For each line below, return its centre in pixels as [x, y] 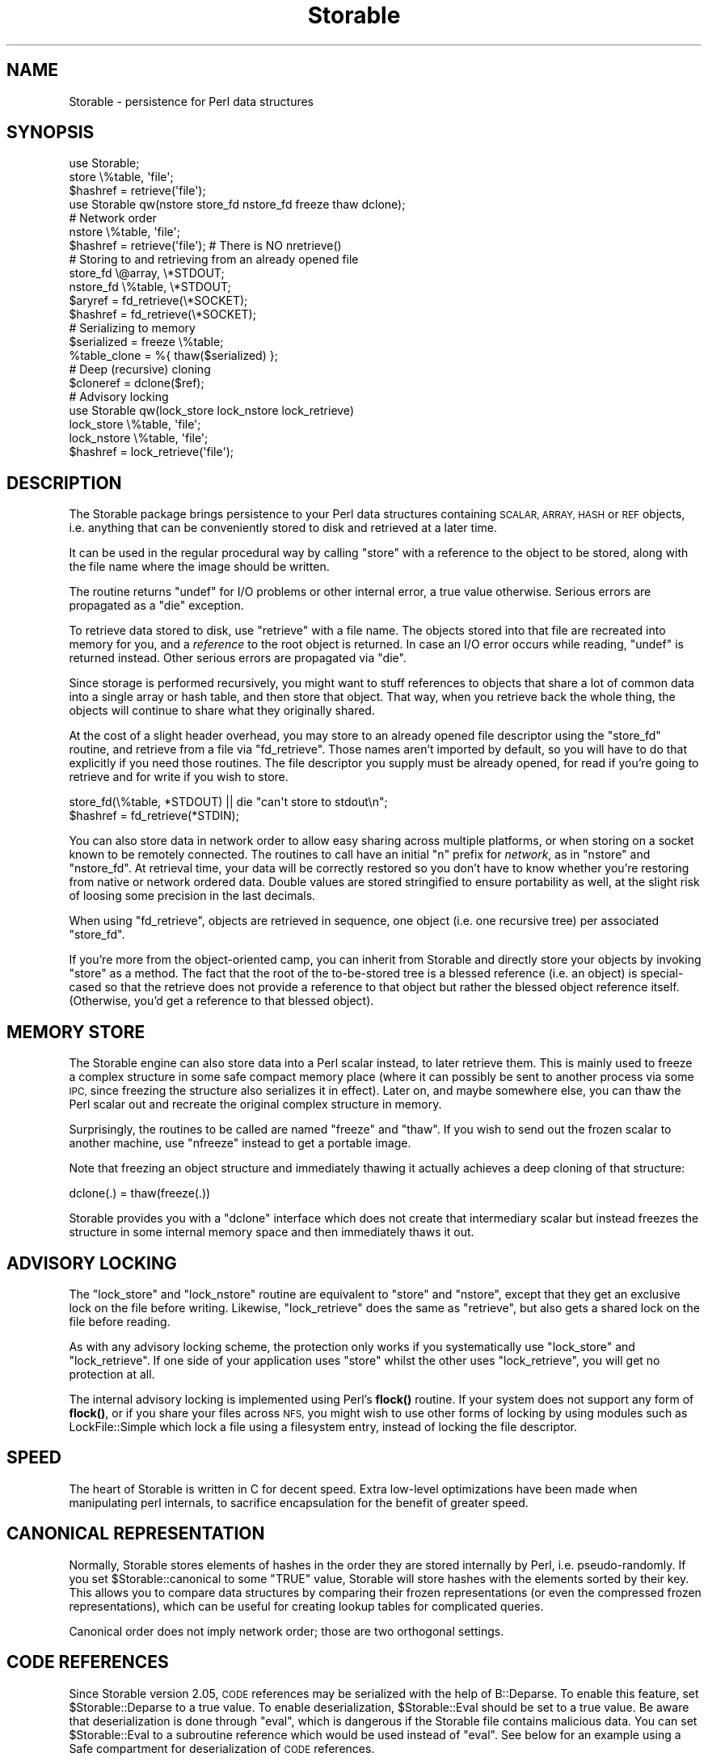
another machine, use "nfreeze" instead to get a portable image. [240, 1143]
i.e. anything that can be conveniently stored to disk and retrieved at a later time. [283, 528]
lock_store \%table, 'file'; [135, 424]
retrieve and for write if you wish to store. [179, 777]
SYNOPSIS [51, 133]
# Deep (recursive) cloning [140, 370]
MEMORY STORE [76, 1032]
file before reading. [120, 1321]
